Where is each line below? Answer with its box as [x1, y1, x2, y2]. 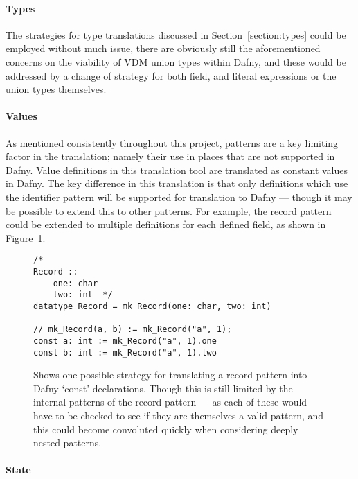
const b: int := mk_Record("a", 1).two [33, 347, 217, 358]
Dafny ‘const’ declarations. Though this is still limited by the [33, 381, 293, 395]
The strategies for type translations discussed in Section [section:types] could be [6, 27, 346, 42]
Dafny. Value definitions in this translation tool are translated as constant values [6, 162, 348, 177]
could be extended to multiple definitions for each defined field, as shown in [6, 217, 326, 232]
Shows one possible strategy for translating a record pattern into [33, 367, 307, 382]
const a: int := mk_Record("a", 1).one [33, 336, 217, 346]
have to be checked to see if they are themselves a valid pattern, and [33, 408, 324, 422]
